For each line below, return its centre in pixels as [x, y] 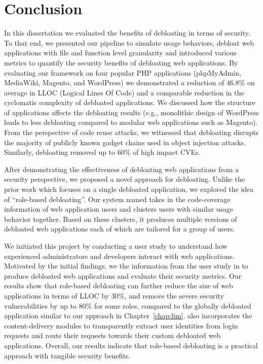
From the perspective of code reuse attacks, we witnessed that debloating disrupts [131, 132]
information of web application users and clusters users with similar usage [119, 209]
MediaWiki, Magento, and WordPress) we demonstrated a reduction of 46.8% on [129, 82]
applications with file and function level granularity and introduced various [120, 53]
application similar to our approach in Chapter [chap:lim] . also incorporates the [128, 316]
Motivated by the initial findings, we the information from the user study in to [126, 266]
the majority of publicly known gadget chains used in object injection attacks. [125, 142]
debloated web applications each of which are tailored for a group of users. [120, 229]
